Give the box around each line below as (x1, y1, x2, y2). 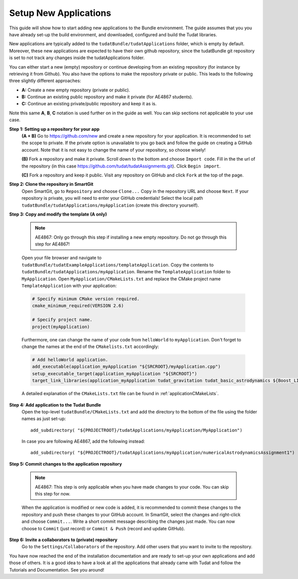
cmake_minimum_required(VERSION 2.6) (32, 303, 124, 309)
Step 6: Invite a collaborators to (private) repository (9, 537, 118, 543)
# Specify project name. (32, 317, 93, 323)
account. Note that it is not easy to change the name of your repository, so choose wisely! (21, 147, 206, 153)
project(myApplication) (32, 324, 90, 330)
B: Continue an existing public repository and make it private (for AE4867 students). (21, 94, 193, 100)
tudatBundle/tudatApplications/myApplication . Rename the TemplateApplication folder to (21, 269, 231, 275)
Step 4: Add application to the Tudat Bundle (9, 402, 101, 408)
